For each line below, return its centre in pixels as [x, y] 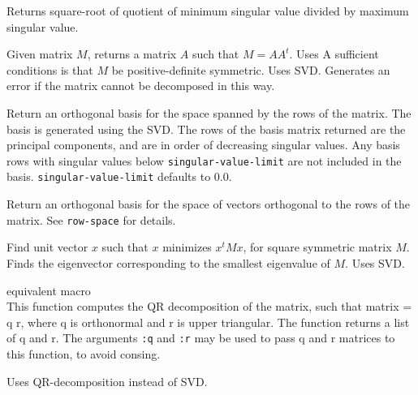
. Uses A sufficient [334, 54]
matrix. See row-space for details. [91, 219]
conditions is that [50, 69]
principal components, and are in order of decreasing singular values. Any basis [203, 145]
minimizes [187, 247]
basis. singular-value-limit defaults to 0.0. [119, 176]
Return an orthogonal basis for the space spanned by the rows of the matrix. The [209, 112]
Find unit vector [47, 247]
